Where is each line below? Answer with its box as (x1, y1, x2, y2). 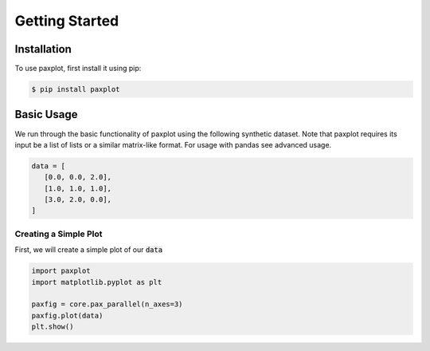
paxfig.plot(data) (31, 311, 104, 320)
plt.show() (31, 322, 74, 331)
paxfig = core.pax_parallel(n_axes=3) (31, 300, 183, 309)
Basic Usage (14, 108, 78, 121)
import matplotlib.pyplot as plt (31, 278, 162, 286)
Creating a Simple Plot (14, 228, 103, 239)
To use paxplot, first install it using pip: (14, 64, 142, 73)
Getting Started (14, 12, 119, 30)
